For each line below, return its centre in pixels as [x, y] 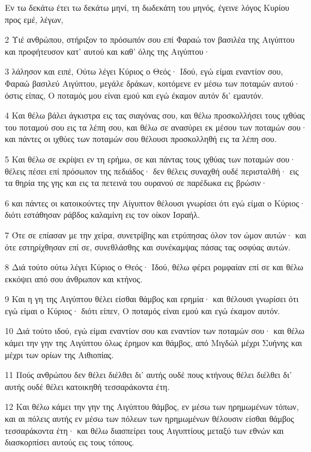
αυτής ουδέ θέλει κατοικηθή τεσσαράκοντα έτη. [87, 386]
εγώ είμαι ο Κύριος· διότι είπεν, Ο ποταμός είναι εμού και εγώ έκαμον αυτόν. [143, 310]
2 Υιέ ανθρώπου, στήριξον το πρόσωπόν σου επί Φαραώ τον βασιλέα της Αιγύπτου [150, 39]
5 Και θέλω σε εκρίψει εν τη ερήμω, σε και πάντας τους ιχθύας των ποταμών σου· [150, 159]
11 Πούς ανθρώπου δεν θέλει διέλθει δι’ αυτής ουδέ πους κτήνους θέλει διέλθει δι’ [148, 375]
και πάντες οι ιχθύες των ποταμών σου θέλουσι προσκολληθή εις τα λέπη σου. [141, 139]
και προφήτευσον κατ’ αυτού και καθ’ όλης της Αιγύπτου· [107, 51]
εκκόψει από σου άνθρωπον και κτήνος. [74, 278]
